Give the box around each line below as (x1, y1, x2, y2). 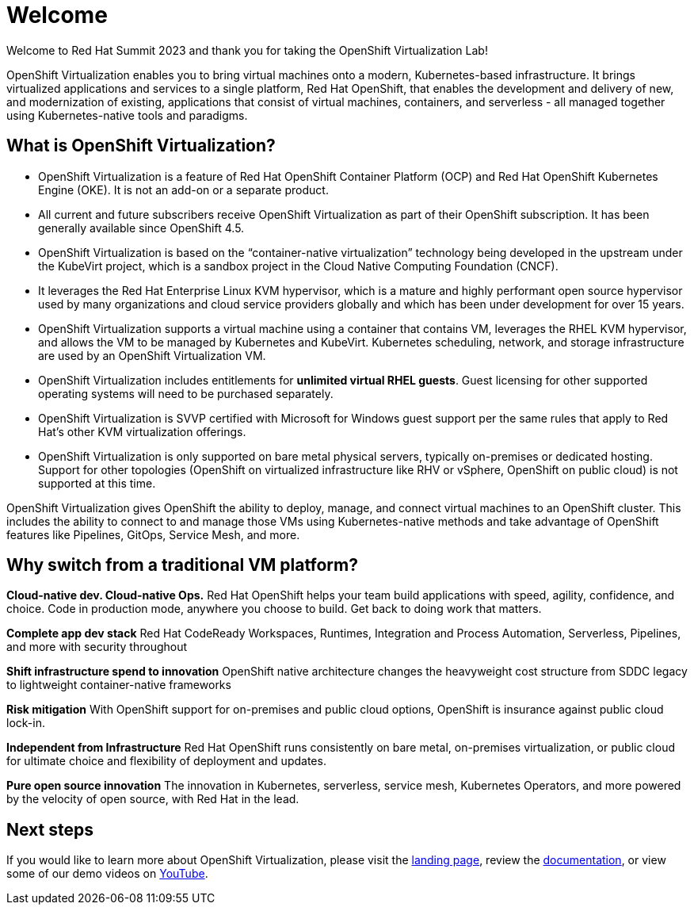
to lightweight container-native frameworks (6, 678, 231, 692)
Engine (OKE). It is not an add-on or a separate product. (38, 182, 329, 197)
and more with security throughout (6, 640, 188, 654)
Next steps (6, 819, 93, 840)
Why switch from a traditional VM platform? (6, 555, 358, 576)
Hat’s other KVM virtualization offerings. (38, 424, 246, 438)
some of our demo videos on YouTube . (6, 867, 208, 881)
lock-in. (6, 716, 45, 730)
